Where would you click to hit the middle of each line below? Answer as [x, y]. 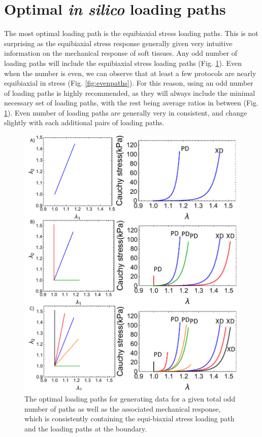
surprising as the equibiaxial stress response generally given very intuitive [118, 43]
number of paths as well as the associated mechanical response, [123, 408]
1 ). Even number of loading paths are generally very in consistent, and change [126, 112]
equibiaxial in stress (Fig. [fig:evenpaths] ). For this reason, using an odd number [129, 83]
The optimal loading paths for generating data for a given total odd [130, 399]
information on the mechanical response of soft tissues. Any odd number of [121, 53]
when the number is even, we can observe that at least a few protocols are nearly [130, 73]
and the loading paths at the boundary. [86, 429]
